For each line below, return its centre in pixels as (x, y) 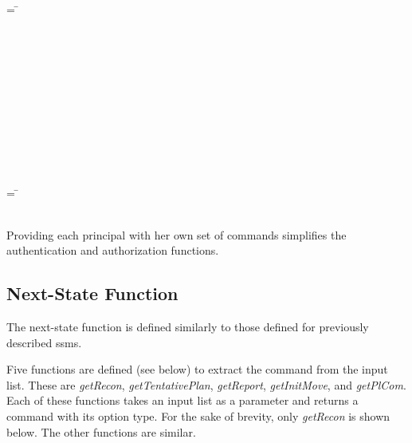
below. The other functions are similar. (101, 431)
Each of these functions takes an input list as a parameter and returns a (182, 400)
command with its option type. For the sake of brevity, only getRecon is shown (198, 416)
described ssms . (44, 342)
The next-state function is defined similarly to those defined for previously (188, 327)
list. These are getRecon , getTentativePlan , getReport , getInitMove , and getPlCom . (206, 384)
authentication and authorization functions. (113, 250)
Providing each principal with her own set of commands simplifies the (177, 234)
